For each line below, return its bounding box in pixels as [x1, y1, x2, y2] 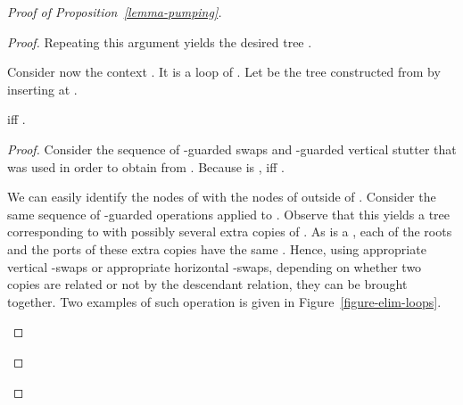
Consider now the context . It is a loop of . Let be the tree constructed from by [7, 62, 441, 81]
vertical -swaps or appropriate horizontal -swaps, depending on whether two [7, 257, 422, 276]
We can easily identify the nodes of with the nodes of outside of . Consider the [7, 187, 436, 206]
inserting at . [7, 79, 78, 98]
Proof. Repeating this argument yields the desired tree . [7, 32, 312, 51]
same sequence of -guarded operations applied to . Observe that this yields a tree [7, 204, 451, 223]
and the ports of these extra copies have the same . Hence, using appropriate [7, 239, 426, 258]
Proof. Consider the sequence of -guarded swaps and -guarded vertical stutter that [7, 139, 457, 158]
